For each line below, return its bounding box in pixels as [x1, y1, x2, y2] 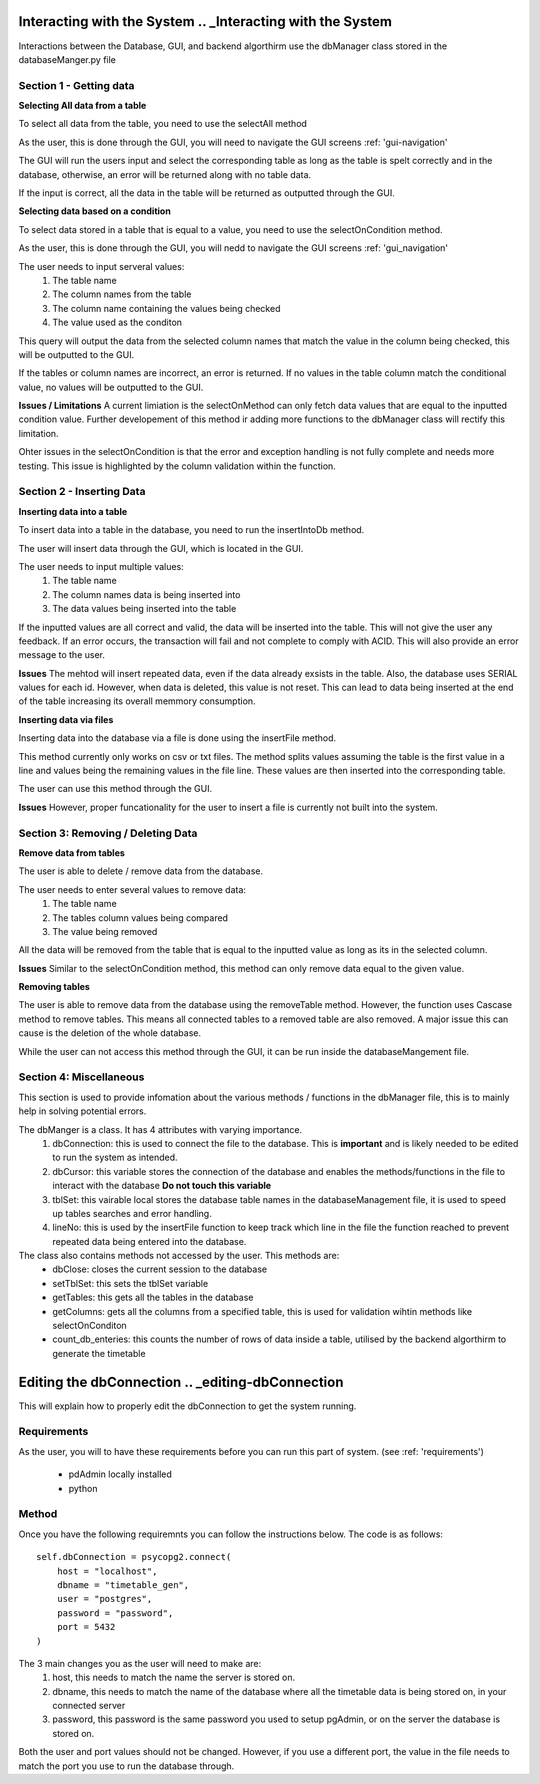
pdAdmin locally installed [68, 1468, 172, 1480]
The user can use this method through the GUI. [18, 783, 213, 795]
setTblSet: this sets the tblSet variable [52, 1277, 209, 1289]
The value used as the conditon [52, 316, 183, 329]
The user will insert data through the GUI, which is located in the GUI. [18, 542, 304, 554]
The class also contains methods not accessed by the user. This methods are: [18, 1250, 340, 1262]
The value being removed [52, 925, 158, 937]
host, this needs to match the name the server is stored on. [52, 1671, 296, 1684]
